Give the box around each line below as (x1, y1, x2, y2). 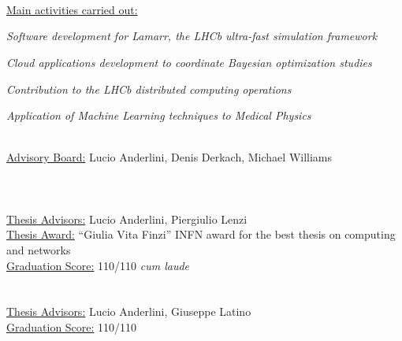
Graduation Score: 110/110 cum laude (6, 257, 190, 273)
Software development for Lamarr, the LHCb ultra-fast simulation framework (6, 28, 378, 44)
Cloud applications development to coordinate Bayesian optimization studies (6, 54, 372, 70)
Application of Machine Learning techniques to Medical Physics (6, 107, 311, 124)
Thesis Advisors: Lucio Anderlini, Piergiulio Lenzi (6, 210, 248, 227)
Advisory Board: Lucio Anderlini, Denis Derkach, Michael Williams (6, 149, 333, 165)
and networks (6, 241, 71, 258)
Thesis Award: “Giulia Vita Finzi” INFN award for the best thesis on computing (6, 226, 396, 243)
